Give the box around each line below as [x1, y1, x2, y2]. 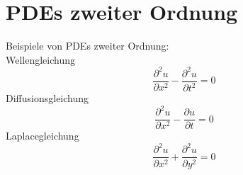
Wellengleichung [6, 52, 76, 67]
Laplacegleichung [6, 128, 79, 143]
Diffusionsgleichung [6, 91, 89, 106]
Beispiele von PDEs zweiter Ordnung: [6, 38, 169, 53]
